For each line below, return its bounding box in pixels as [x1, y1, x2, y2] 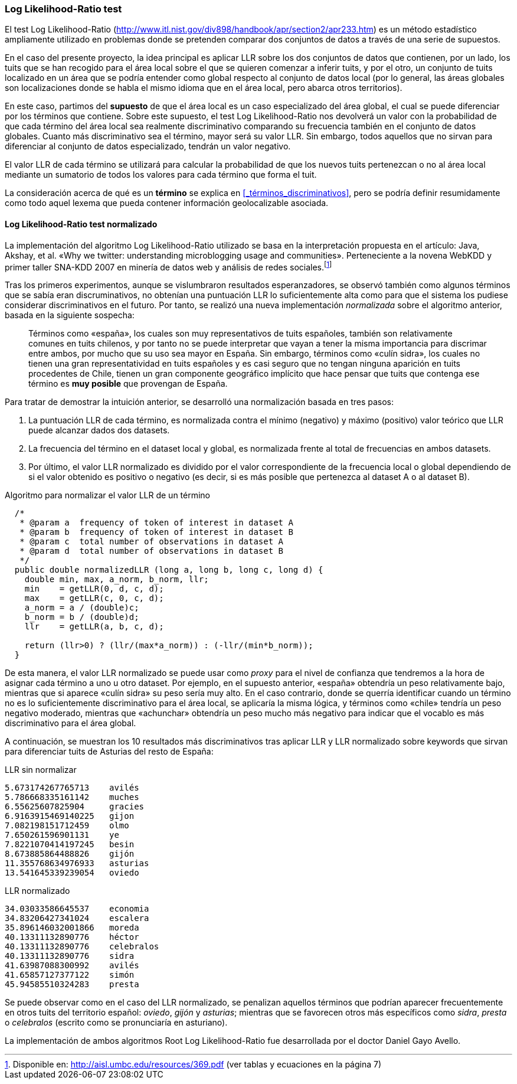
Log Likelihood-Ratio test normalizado [5, 218, 158, 229]
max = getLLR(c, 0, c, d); [24, 593, 164, 603]
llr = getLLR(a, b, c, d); [24, 622, 164, 632]
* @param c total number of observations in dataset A [19, 537, 284, 547]
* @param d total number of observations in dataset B [19, 546, 284, 556]
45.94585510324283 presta [5, 979, 139, 990]
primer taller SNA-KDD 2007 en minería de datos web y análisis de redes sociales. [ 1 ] [5, 260, 332, 272]
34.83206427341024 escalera [5, 913, 149, 923]
